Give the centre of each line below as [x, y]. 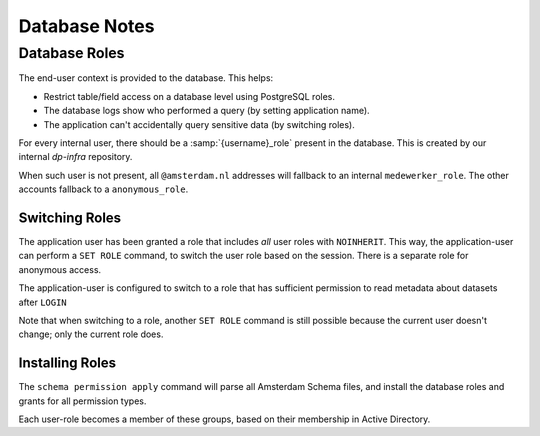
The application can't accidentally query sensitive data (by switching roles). [199, 124]
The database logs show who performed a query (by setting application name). [206, 111]
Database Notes [86, 26]
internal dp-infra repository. [75, 157]
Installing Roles [67, 363]
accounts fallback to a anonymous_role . [103, 189]
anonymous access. [60, 269]
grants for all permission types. [82, 401]
